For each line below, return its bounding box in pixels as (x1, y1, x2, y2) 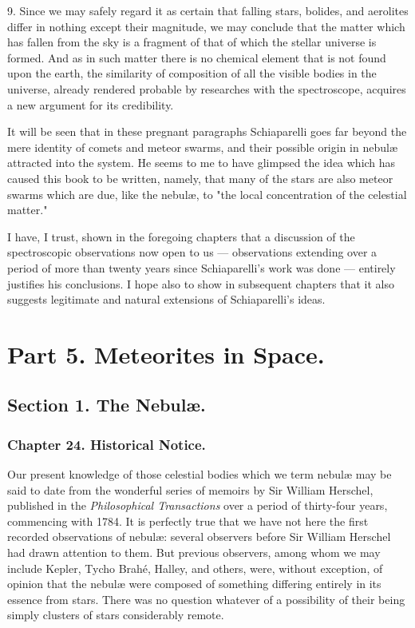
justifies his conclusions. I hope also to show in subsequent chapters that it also (7, 275, 395, 292)
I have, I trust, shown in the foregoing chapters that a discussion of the (7, 228, 355, 244)
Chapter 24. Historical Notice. (7, 434, 206, 454)
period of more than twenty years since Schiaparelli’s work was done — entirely (7, 259, 396, 276)
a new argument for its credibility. (7, 96, 174, 113)
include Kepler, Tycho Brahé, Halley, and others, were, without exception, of (7, 559, 383, 576)
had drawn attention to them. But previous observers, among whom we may (7, 544, 381, 561)
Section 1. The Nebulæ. (7, 392, 206, 417)
